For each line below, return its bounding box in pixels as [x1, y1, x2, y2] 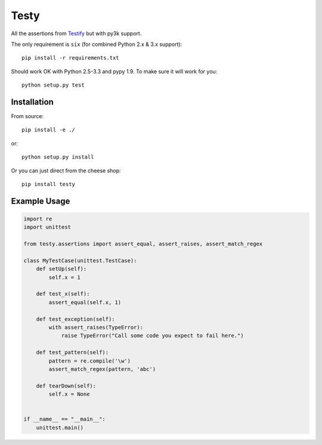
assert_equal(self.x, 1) [48, 299, 122, 305]
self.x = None [48, 391, 90, 398]
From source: [11, 113, 44, 120]
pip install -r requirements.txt [21, 54, 119, 61]
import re [23, 215, 52, 222]
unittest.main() [36, 424, 83, 431]
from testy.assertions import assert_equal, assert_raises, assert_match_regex [23, 240, 263, 248]
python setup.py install [21, 154, 94, 160]
